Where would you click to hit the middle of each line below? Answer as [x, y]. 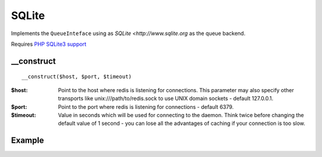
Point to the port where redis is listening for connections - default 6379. [146, 106]
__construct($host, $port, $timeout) [77, 77]
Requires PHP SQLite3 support [49, 44]
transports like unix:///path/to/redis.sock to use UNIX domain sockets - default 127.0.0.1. [166, 99]
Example [27, 141]
